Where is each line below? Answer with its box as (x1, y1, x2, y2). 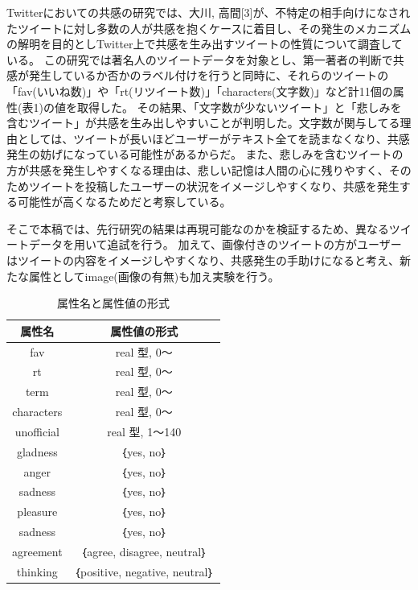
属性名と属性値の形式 (56, 295, 170, 312)
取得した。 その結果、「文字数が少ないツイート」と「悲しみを (76, 98, 402, 115)
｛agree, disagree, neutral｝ (80, 543, 208, 559)
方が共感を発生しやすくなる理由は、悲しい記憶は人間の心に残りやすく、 (6, 161, 389, 178)
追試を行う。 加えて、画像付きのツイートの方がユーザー (107, 236, 402, 253)
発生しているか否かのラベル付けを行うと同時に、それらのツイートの (28, 67, 389, 84)
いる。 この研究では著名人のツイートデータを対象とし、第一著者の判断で (6, 51, 393, 68)
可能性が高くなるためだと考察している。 (17, 193, 232, 210)
